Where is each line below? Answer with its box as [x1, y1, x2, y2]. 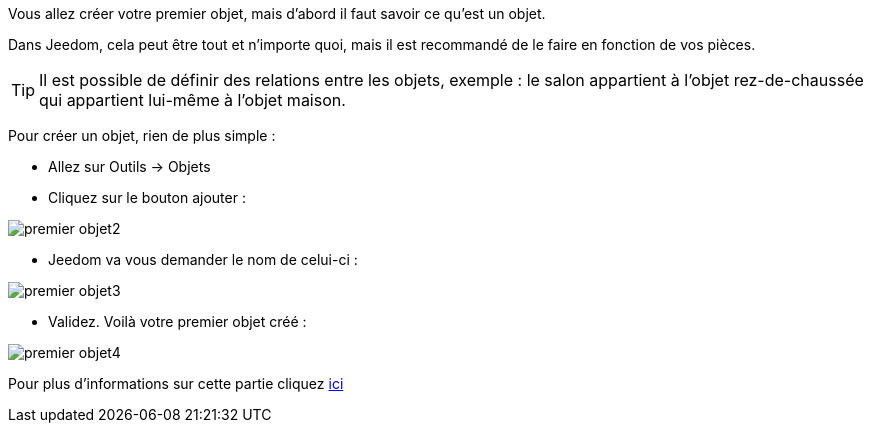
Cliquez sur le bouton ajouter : [48, 189, 246, 206]
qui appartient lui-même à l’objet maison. [39, 90, 346, 110]
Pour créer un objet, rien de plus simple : [8, 127, 276, 144]
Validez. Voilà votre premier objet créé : [48, 313, 307, 330]
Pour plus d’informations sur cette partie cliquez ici [8, 375, 344, 392]
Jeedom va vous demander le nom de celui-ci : [48, 251, 358, 268]
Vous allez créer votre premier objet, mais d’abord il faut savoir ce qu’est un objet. [8, 5, 546, 22]
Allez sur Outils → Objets [48, 158, 211, 175]
